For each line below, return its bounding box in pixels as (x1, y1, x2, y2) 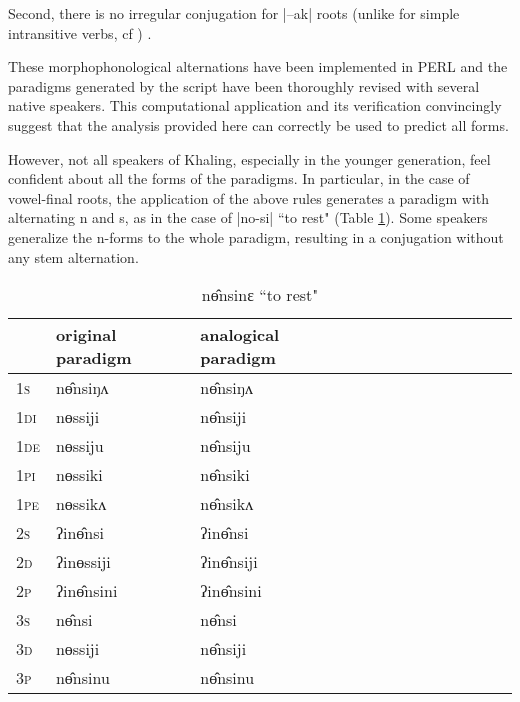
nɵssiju (55, 434, 104, 458)
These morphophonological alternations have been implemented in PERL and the (8, 56, 508, 77)
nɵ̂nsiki (200, 463, 250, 487)
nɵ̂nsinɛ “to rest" (201, 283, 319, 307)
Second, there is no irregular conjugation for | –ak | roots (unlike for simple (8, 3, 460, 23)
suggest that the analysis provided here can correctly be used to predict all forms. (8, 114, 509, 135)
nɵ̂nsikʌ (200, 492, 254, 516)
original (55, 323, 117, 347)
